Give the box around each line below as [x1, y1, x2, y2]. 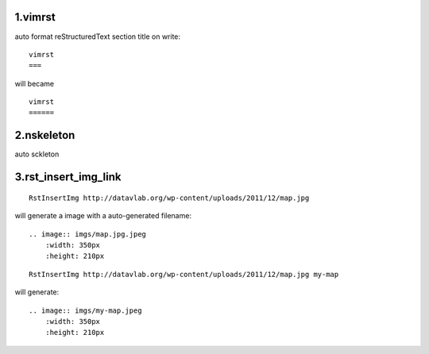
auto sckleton [14, 149, 60, 159]
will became [14, 79, 55, 88]
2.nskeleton [14, 129, 75, 142]
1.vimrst [14, 10, 56, 24]
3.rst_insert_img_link [14, 171, 122, 184]
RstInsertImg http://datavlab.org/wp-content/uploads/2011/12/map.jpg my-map [29, 270, 339, 279]
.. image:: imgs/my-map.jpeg [29, 306, 142, 315]
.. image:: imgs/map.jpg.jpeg [29, 229, 147, 238]
